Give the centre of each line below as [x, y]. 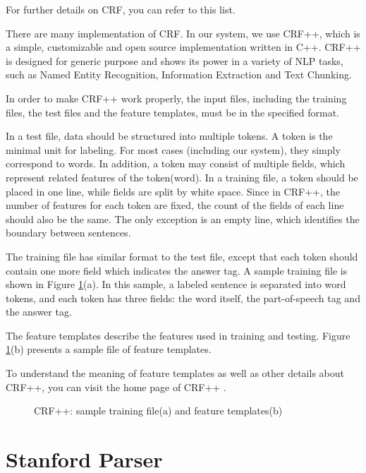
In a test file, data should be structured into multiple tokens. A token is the [169, 136]
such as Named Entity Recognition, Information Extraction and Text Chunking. [179, 74]
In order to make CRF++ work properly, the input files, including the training [176, 98]
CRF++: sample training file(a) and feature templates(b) [158, 411]
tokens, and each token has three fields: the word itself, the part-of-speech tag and [183, 298]
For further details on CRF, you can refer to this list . [121, 9]
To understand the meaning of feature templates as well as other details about [175, 373]
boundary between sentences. [68, 233]
